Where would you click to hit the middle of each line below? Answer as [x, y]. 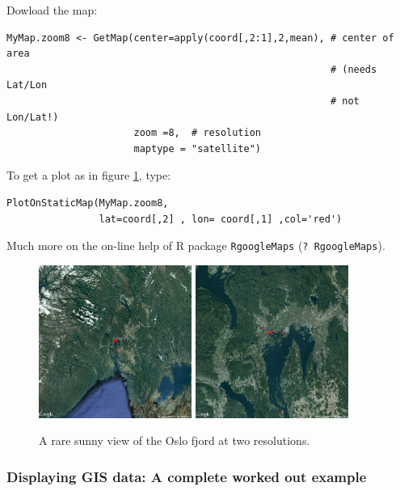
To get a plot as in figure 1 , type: [89, 175]
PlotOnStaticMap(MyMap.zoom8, [88, 203]
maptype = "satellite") [197, 148]
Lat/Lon [27, 85]
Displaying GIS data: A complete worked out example [187, 476]
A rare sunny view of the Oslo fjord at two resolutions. [175, 440]
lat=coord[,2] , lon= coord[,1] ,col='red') [221, 219]
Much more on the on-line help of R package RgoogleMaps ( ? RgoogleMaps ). [196, 246]
